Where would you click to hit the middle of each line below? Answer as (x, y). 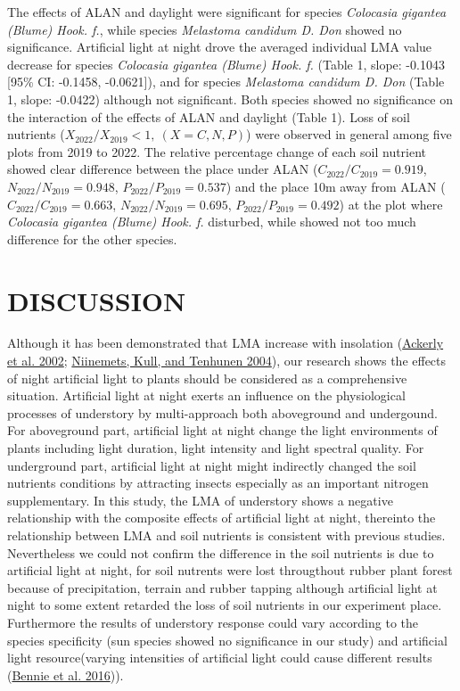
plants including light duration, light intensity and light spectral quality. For (216, 448)
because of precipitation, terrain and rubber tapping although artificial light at (222, 587)
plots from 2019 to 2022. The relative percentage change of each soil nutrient (217, 151)
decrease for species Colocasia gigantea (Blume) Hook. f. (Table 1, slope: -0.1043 (226, 64)
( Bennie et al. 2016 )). (66, 675)
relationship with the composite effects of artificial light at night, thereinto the (222, 518)
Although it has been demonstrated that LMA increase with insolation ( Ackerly (226, 343)
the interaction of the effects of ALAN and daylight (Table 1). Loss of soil (209, 116)
